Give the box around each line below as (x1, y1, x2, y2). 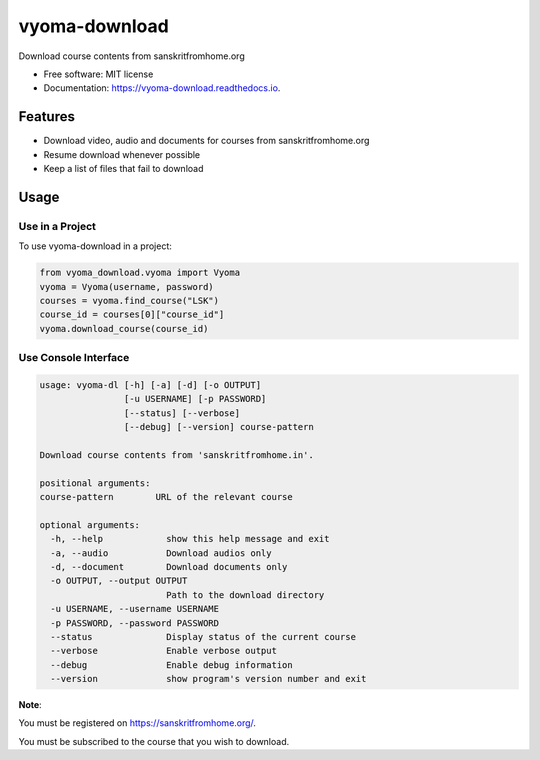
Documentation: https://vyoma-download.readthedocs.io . (43, 82, 281, 94)
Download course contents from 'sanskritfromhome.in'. (39, 449, 314, 460)
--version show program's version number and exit (50, 673, 367, 685)
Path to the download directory (165, 589, 325, 600)
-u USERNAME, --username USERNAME (50, 603, 220, 615)
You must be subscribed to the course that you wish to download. (18, 735, 290, 747)
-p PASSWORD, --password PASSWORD (50, 617, 220, 629)
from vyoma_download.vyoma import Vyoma (39, 267, 240, 279)
